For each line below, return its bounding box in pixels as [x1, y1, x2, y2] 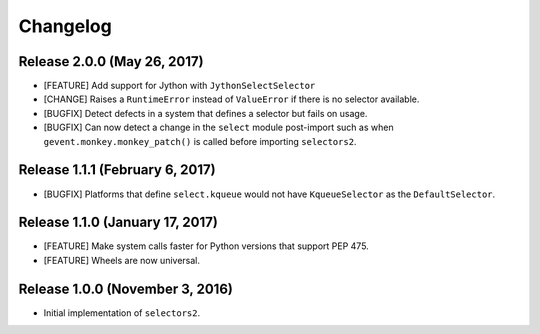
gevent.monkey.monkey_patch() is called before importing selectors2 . [43, 135, 357, 147]
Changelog [18, 15, 112, 37]
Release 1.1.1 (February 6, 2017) [18, 161, 216, 179]
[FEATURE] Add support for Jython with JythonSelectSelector [43, 80, 316, 92]
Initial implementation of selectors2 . [43, 306, 200, 319]
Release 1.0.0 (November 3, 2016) [18, 280, 234, 297]
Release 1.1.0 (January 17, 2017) [18, 214, 219, 231]
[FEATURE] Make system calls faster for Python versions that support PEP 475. [43, 240, 369, 252]
